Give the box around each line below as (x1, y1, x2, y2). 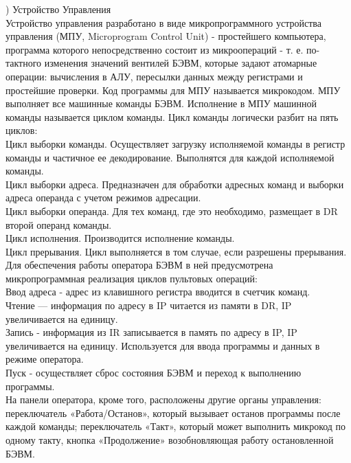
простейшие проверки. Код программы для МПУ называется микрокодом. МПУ (5, 82, 341, 97)
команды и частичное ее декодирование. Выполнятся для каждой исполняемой (5, 150, 335, 164)
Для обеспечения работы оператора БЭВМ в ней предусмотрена (5, 258, 273, 272)
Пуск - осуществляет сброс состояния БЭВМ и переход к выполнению (5, 365, 302, 380)
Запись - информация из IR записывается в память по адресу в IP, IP (5, 325, 297, 339)
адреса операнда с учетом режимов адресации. (5, 190, 201, 205)
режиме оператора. (5, 352, 84, 366)
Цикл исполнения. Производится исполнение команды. (5, 231, 235, 245)
